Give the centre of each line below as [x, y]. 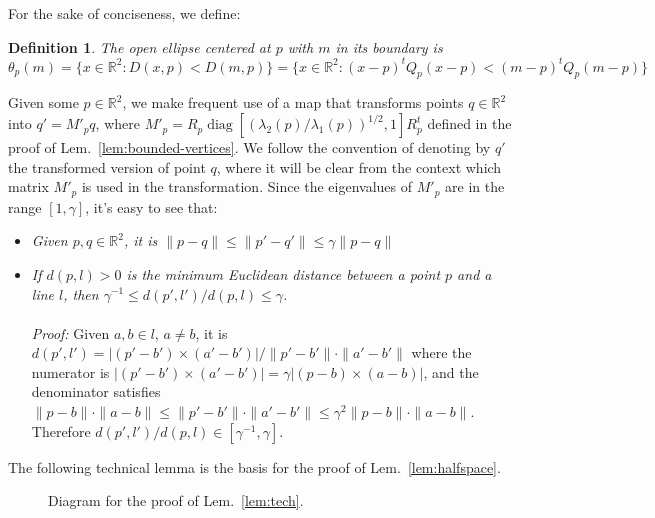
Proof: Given [70, 332]
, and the [451, 371]
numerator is [70, 371]
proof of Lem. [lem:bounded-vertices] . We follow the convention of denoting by [249, 147]
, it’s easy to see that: [151, 206]
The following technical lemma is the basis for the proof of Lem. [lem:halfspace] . [254, 466]
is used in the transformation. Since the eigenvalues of [247, 186]
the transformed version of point [107, 166]
